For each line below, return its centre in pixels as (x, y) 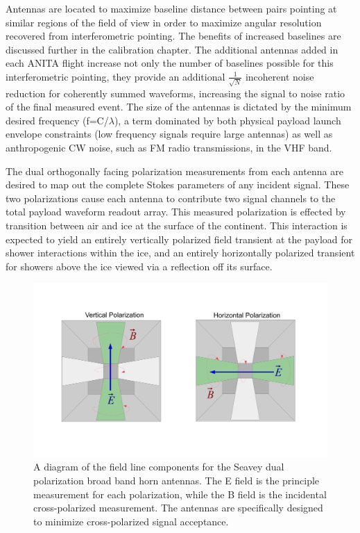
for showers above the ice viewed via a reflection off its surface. (139, 266)
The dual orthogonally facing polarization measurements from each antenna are (174, 171)
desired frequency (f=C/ (57, 120)
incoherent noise (280, 76)
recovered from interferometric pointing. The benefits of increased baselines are (173, 36)
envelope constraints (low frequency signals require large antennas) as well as (169, 134)
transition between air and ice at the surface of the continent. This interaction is (177, 225)
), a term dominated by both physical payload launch (228, 120)
